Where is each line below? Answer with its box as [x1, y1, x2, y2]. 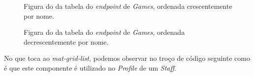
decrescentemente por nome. [24, 36, 109, 47]
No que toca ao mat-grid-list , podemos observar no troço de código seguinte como [4, 53, 250, 63]
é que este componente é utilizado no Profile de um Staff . [4, 62, 176, 73]
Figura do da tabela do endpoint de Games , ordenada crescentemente [24, 1, 232, 11]
